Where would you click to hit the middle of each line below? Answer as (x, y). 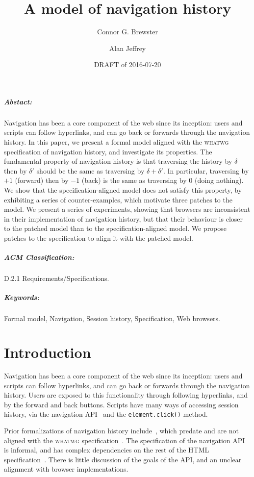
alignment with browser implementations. (66, 469)
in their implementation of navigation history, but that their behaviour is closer (123, 218)
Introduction (48, 352)
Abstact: (18, 101)
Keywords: (22, 297)
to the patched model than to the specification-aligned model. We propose (115, 228)
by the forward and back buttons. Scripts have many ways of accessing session (121, 404)
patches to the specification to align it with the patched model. (99, 238)
